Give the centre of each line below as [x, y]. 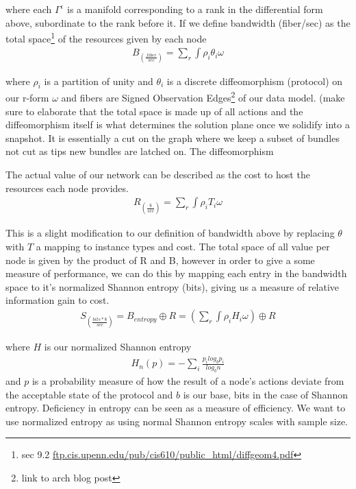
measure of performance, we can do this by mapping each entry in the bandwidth [176, 273]
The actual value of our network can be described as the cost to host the [158, 175]
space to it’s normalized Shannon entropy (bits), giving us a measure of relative [173, 286]
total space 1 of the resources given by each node [106, 37]
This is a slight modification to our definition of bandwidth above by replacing [170, 233]
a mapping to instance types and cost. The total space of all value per [183, 247]
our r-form [27, 98]
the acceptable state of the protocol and [89, 394]
